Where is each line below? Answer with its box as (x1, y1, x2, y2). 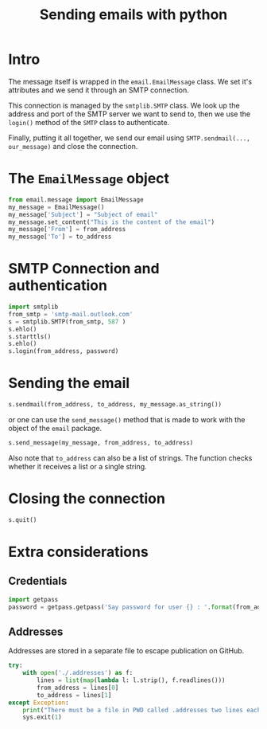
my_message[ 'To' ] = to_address (8, 233, 112, 241)
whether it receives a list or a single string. (8, 461, 147, 471)
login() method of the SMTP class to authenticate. (8, 117, 170, 127)
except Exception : (8, 699, 69, 707)
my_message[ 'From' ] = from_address (8, 225, 126, 233)
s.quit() (8, 515, 37, 523)
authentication (8, 276, 107, 295)
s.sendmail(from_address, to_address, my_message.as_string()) (8, 401, 222, 409)
